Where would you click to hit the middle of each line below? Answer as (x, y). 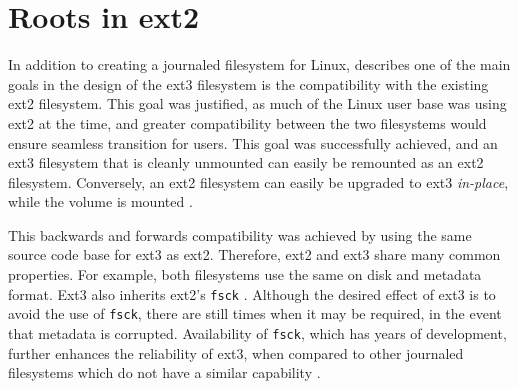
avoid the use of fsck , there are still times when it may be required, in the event (255, 313)
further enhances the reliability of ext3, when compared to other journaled (236, 352)
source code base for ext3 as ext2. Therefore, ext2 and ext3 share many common (254, 254)
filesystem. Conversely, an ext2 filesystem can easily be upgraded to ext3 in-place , (258, 181)
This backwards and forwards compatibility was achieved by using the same (240, 234)
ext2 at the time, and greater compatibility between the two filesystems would (247, 122)
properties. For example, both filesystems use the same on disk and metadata (245, 274)
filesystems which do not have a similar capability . (164, 372)
